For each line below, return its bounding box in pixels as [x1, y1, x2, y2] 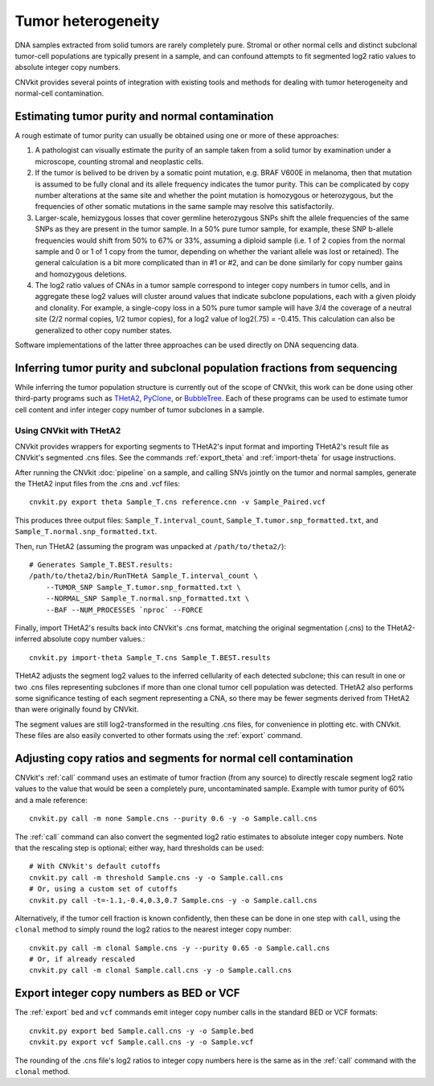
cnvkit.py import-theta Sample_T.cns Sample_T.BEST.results [29, 653, 271, 662]
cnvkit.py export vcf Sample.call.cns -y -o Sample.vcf [29, 1038, 254, 1047]
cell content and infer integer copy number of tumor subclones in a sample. [14, 404, 264, 414]
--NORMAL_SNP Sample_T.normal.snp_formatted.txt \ [45, 594, 250, 603]
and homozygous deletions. [35, 269, 128, 279]
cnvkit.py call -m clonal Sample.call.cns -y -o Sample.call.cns [29, 965, 293, 975]
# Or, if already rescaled [29, 955, 136, 964]
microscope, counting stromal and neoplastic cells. [35, 157, 204, 166]
